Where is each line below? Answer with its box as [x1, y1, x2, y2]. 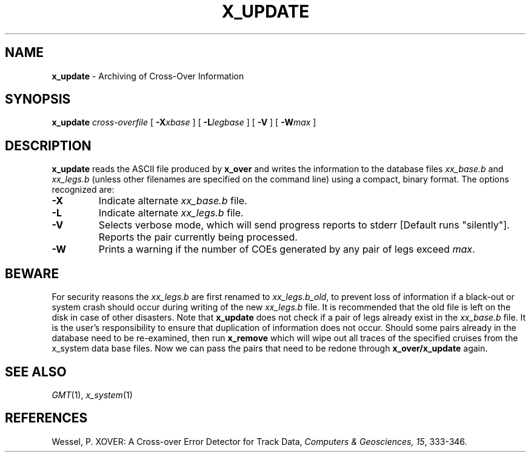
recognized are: [52, 184, 115, 195]
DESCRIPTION [5, 138, 92, 153]
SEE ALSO [5, 364, 67, 379]
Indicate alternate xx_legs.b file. [98, 207, 244, 219]
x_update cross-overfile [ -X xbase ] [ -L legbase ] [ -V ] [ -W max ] [52, 117, 316, 128]
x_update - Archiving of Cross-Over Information [52, 70, 244, 81]
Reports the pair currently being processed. [98, 231, 298, 244]
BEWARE [5, 265, 59, 281]
